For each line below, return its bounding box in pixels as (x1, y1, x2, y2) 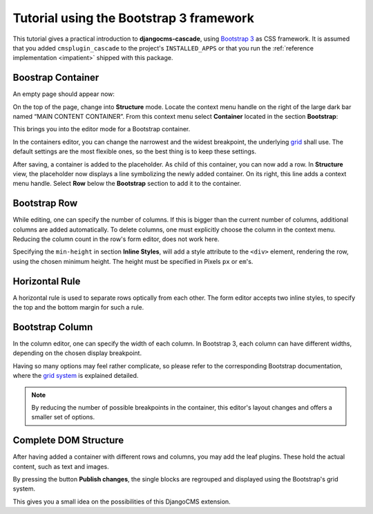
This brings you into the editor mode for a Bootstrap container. (12, 125, 191, 133)
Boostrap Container (12, 72, 99, 84)
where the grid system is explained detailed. (12, 372, 139, 380)
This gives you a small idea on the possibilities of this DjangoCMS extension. (12, 497, 231, 506)
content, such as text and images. (12, 462, 110, 470)
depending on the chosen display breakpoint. (12, 349, 142, 357)
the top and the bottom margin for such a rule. (12, 303, 144, 312)
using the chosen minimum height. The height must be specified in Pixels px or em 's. (12, 257, 254, 265)
